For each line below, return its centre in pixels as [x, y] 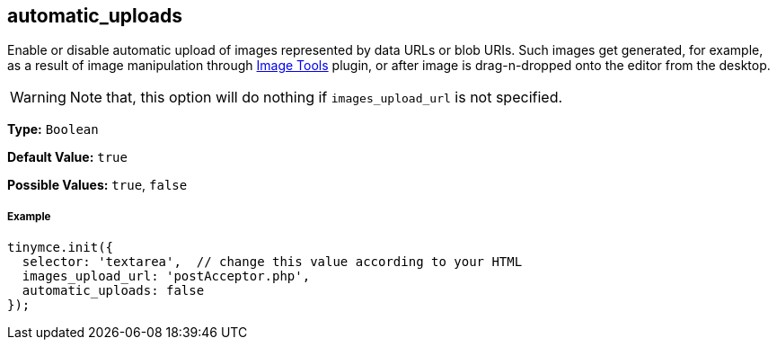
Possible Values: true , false [97, 185]
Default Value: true [67, 157]
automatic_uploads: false [113, 291]
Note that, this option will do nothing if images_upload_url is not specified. [316, 98]
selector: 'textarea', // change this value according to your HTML [272, 262]
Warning [38, 98]
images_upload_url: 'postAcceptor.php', [166, 276]
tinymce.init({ [61, 248]
